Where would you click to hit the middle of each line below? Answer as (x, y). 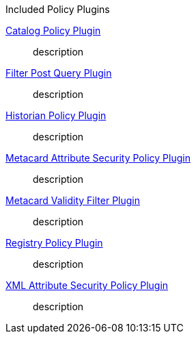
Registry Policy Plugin (54, 243)
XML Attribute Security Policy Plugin (87, 285)
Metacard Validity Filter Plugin (73, 200)
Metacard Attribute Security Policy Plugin (98, 158)
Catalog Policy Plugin (53, 30)
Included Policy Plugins (58, 9)
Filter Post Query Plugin (59, 73)
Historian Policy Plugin (56, 115)
